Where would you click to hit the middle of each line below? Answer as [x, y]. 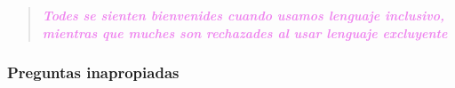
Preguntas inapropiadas [93, 72]
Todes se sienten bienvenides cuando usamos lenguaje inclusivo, [243, 15]
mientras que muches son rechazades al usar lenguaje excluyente [245, 32]
